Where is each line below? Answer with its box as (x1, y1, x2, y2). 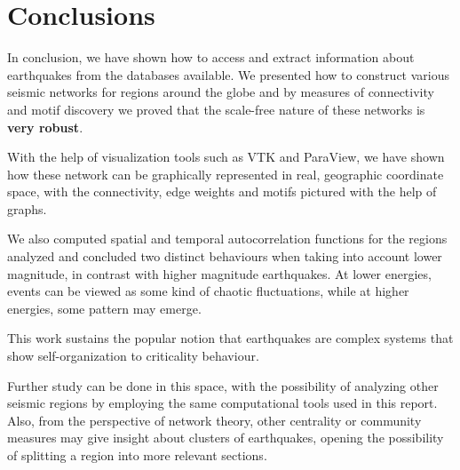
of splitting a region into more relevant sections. (7, 446, 267, 464)
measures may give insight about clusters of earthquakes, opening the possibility (7, 428, 444, 447)
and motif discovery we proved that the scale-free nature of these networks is (7, 100, 425, 118)
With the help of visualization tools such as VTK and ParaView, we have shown (7, 147, 445, 166)
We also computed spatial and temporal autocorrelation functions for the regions (7, 229, 448, 248)
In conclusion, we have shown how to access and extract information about (7, 48, 415, 67)
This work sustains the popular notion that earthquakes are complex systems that (7, 329, 454, 347)
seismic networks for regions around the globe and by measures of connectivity (7, 83, 434, 101)
